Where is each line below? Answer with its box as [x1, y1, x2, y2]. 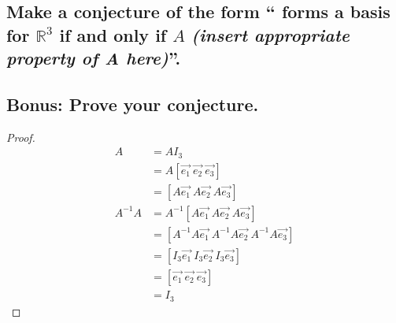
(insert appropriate [191, 22, 350, 46]
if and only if [59, 22, 167, 46]
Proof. [6, 128, 35, 145]
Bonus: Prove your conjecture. [6, 91, 259, 116]
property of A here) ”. [6, 46, 181, 70]
